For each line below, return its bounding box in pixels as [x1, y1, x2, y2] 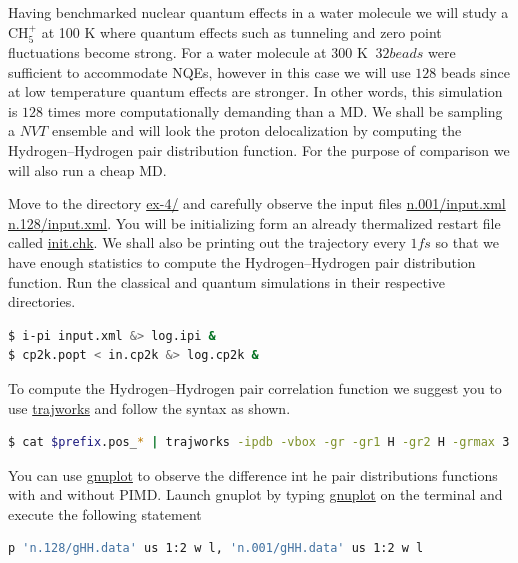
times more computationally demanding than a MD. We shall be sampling [47, 100, 503, 121]
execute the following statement [8, 503, 202, 524]
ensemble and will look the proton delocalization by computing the [51, 120, 462, 141]
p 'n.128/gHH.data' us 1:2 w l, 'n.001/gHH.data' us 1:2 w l [8, 541, 424, 556]
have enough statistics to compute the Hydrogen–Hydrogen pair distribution [8, 251, 476, 272]
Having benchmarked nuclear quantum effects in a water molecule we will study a [8, 2, 509, 22]
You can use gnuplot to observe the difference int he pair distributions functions [8, 464, 498, 485]
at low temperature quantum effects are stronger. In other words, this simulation [8, 81, 503, 102]
